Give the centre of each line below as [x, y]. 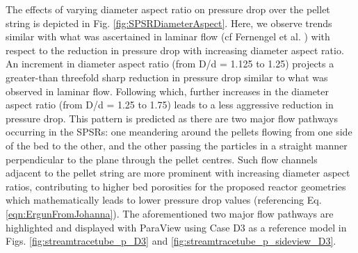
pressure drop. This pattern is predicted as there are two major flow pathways [172, 118]
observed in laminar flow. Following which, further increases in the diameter [168, 91]
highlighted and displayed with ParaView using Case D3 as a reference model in [176, 227]
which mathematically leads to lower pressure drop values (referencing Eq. [164, 200]
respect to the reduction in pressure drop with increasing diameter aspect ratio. [175, 50]
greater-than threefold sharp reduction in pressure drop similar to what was [167, 77]
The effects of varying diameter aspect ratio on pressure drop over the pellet [168, 9]
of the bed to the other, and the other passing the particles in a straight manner [177, 145]
